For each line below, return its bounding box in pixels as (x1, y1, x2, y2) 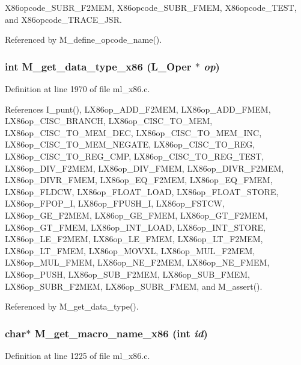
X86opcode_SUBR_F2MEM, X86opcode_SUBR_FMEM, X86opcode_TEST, (5, 1, 297, 13)
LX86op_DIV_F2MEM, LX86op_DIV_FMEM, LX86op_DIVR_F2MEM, (5, 161, 284, 174)
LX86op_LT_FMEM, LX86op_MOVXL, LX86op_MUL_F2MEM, (5, 244, 255, 257)
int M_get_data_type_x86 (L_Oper (5, 58, 192, 73)
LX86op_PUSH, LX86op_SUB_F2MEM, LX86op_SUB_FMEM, (5, 267, 251, 280)
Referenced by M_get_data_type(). (5, 300, 139, 313)
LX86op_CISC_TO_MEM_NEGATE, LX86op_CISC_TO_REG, (5, 138, 255, 151)
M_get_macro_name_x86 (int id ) (34, 325, 208, 340)
